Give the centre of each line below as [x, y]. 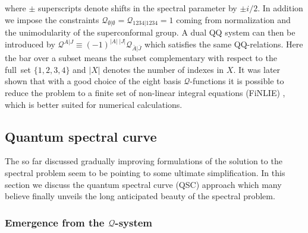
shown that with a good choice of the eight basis [93, 81]
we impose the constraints [52, 19]
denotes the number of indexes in [164, 69]
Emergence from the [55, 222]
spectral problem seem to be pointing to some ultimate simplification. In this [145, 172]
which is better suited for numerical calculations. [94, 104]
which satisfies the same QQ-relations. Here [224, 44]
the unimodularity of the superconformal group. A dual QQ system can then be [150, 32]
